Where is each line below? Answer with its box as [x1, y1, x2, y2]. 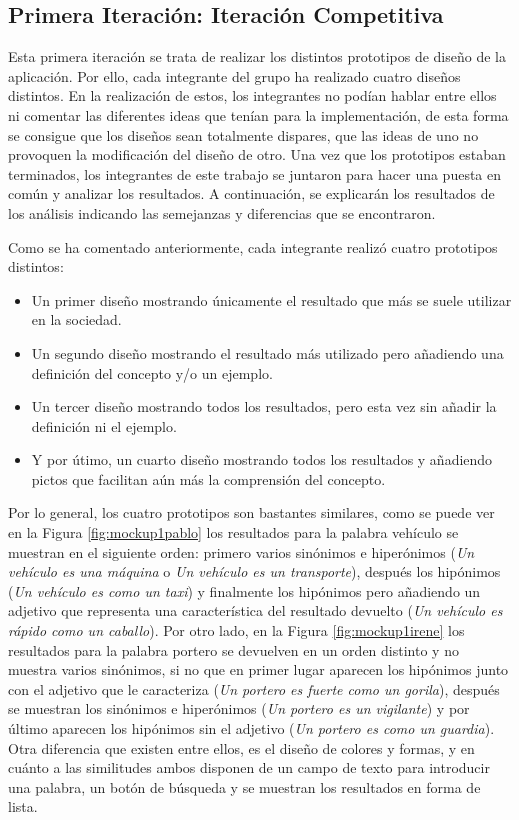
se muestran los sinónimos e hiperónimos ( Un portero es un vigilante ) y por [8, 698, 470, 719]
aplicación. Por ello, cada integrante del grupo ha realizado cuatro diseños [8, 65, 461, 86]
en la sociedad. [31, 309, 122, 330]
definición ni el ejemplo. [31, 415, 177, 436]
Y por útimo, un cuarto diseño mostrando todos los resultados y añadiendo [31, 449, 493, 470]
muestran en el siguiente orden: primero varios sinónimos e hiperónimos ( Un [8, 541, 475, 562]
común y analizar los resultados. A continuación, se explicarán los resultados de [8, 183, 495, 204]
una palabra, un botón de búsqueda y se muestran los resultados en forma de [8, 776, 481, 797]
